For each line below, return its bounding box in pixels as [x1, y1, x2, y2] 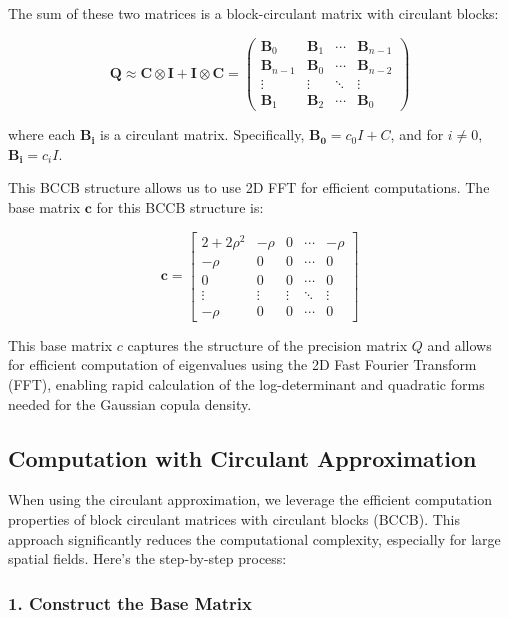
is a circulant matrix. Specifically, [100, 124, 305, 145]
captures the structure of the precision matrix [127, 334, 408, 355]
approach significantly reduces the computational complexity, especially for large [8, 528, 501, 549]
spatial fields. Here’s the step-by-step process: [8, 548, 287, 569]
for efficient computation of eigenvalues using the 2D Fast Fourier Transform [8, 354, 477, 375]
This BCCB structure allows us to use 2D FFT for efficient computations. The [8, 177, 490, 198]
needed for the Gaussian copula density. [8, 393, 252, 414]
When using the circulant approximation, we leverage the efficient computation [8, 489, 492, 510]
